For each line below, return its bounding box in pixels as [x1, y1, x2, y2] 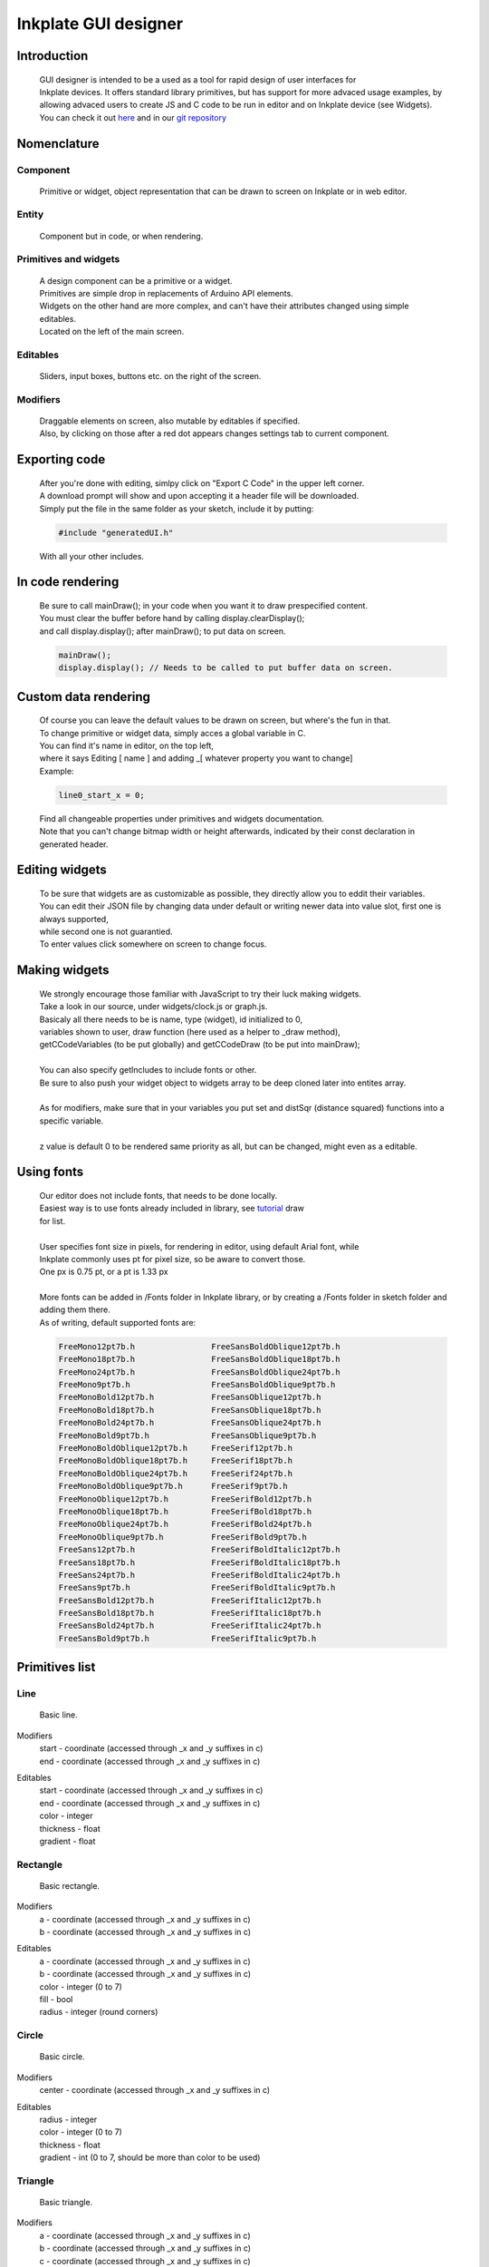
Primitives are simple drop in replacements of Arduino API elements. [39, 288, 293, 298]
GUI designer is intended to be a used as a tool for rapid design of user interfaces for [39, 73, 357, 85]
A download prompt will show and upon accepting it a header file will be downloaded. [39, 491, 360, 501]
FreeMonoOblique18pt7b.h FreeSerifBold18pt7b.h [58, 1506, 312, 1516]
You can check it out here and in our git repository [39, 112, 226, 122]
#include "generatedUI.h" [58, 527, 174, 538]
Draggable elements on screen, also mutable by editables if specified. [39, 415, 301, 426]
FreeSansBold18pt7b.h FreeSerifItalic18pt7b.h [58, 1608, 321, 1619]
